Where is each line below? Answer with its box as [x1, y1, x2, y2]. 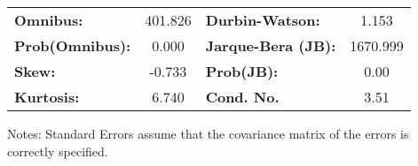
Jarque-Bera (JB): [205, 35, 336, 56]
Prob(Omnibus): [14, 35, 131, 56]
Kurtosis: [14, 87, 80, 107]
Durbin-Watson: [205, 10, 320, 30]
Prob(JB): [205, 61, 279, 81]
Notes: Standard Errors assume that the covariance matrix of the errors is [7, 124, 409, 142]
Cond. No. [205, 87, 280, 107]
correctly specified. [7, 141, 108, 160]
